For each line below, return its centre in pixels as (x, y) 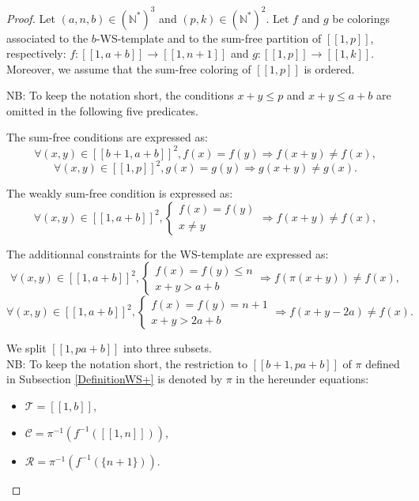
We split (26, 348)
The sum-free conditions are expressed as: (107, 137)
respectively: (36, 53)
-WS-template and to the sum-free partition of (209, 38)
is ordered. (329, 68)
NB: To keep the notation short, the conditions (120, 95)
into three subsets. (168, 348)
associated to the (47, 38)
